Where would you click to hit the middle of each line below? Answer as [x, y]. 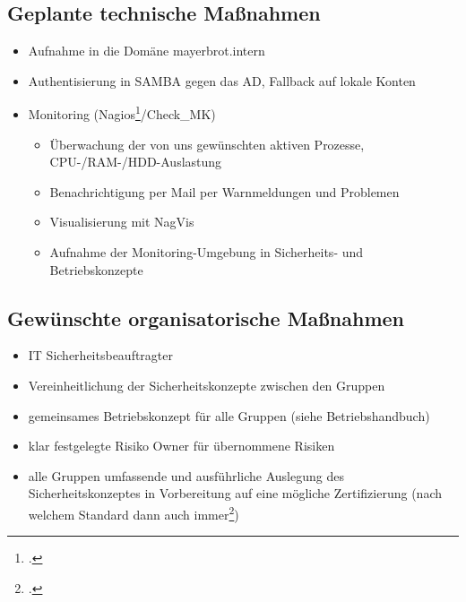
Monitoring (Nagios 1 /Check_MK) [122, 113]
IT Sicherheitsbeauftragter [101, 355]
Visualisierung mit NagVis [122, 222]
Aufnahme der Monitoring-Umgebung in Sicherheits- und [207, 252]
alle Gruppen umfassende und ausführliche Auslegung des [186, 475]
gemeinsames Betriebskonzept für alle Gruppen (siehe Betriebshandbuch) [229, 415]
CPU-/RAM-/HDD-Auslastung [136, 162]
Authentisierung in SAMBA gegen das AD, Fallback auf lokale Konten [222, 80]
